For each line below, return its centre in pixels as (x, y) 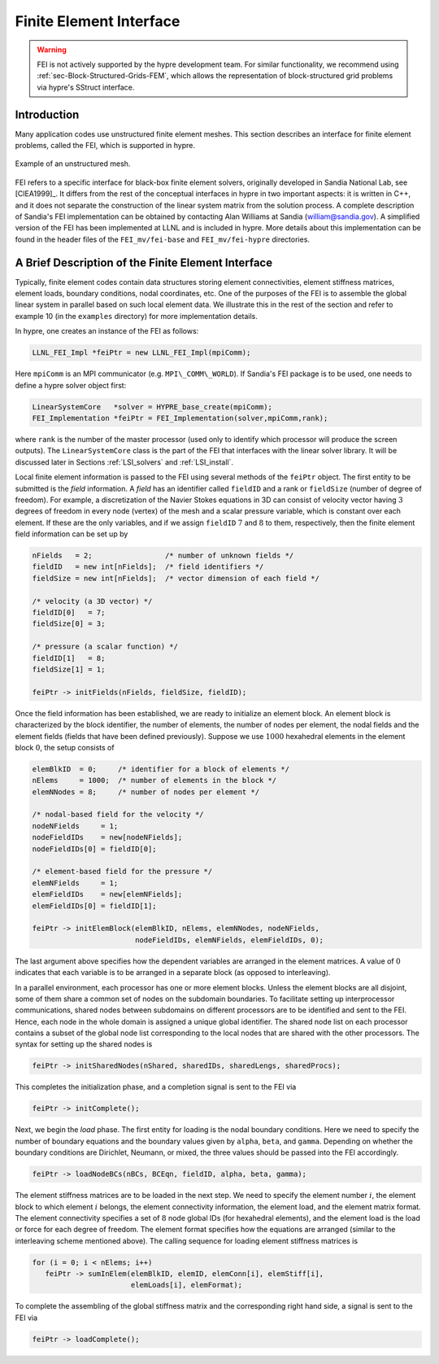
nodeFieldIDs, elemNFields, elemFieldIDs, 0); (229, 940)
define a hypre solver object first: (71, 385)
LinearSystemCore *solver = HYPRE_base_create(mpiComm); (152, 407)
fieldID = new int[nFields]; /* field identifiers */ (148, 567)
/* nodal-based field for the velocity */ (118, 815)
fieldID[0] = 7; (69, 612)
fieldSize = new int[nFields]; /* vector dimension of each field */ (176, 578)
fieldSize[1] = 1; (69, 669)
